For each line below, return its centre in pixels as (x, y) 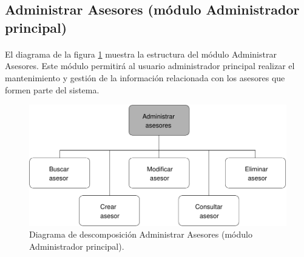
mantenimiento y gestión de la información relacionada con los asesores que (145, 77)
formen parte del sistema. (52, 89)
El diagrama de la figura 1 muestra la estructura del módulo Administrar (141, 54)
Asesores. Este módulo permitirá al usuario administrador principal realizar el (150, 66)
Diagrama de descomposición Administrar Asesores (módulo (141, 234)
